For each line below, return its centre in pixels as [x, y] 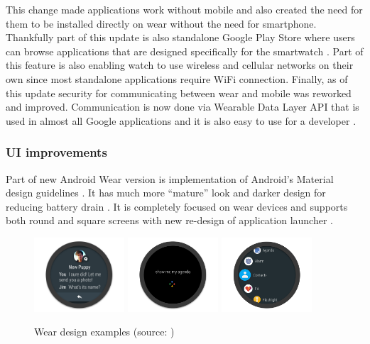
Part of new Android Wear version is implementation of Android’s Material [170, 178]
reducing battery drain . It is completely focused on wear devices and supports [177, 206]
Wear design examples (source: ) [104, 332]
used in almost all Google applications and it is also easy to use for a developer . [181, 120]
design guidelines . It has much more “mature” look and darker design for [166, 193]
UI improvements [56, 152]
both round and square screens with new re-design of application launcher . [169, 220]
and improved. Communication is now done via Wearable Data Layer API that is [183, 107]
